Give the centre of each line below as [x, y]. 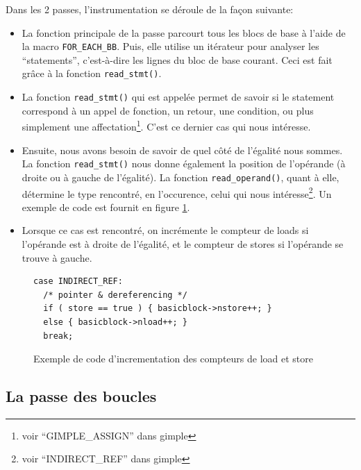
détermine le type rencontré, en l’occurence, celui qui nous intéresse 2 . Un [177, 192]
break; [58, 336]
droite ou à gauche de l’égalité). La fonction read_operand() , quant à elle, [180, 177]
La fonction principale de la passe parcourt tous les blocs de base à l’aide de [184, 32]
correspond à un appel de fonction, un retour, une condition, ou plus [168, 110]
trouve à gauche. [57, 257]
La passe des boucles [81, 396]
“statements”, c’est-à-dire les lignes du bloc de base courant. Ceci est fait [177, 59]
